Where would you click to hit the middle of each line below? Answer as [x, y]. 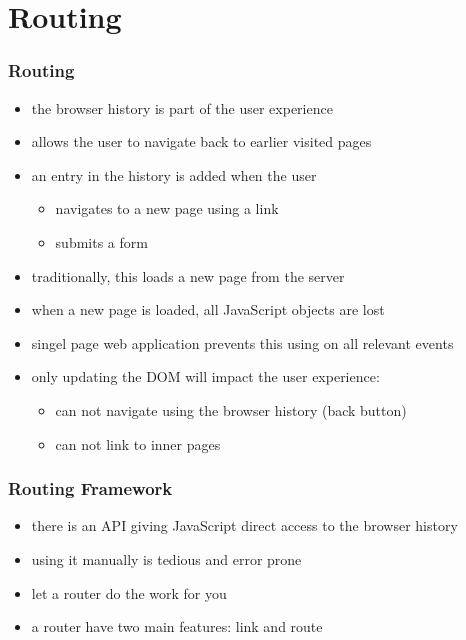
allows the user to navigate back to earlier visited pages [201, 141]
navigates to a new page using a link [167, 208]
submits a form [101, 241]
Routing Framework [90, 488]
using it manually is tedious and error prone [166, 558]
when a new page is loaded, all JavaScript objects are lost [208, 309]
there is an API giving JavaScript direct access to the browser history [244, 525]
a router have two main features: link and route [177, 626]
